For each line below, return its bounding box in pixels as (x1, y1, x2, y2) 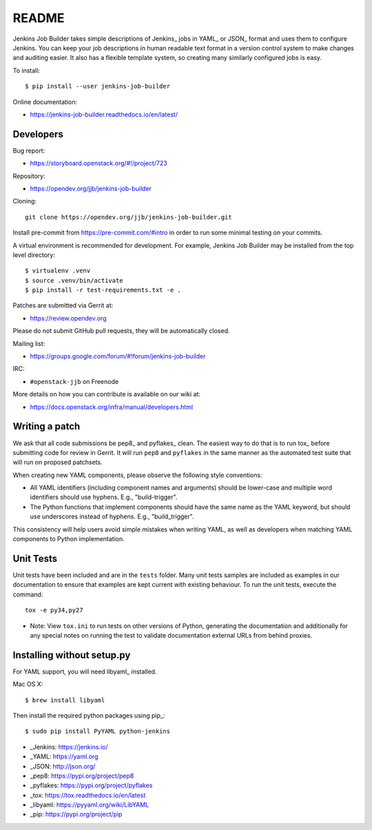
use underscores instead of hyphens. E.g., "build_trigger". (30, 512, 194, 520)
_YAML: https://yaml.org (30, 752, 99, 761)
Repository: (12, 172, 45, 180)
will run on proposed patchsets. (12, 458, 103, 467)
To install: (12, 66, 41, 74)
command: (12, 590, 43, 598)
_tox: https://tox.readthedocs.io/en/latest (30, 791, 146, 799)
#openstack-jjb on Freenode (30, 377, 119, 385)
